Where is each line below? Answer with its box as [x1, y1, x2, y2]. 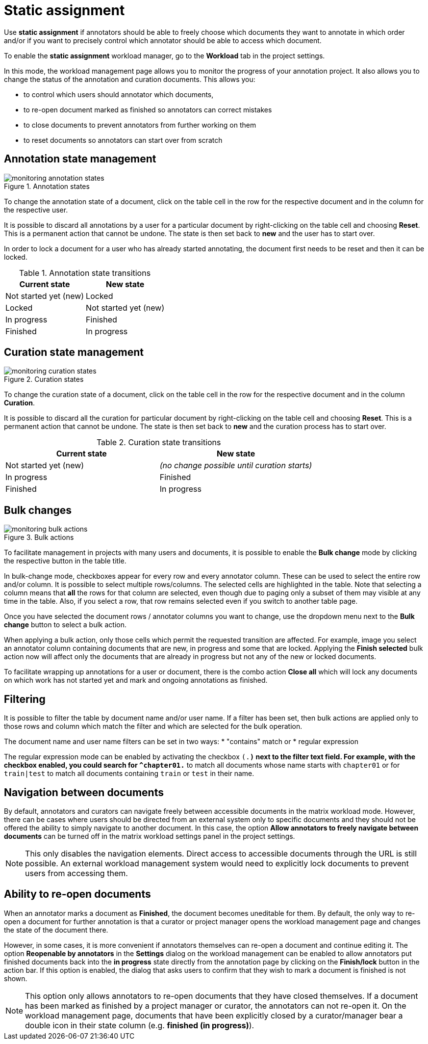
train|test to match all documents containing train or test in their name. [4, 769, 254, 778]
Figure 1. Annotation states [4, 182, 90, 190]
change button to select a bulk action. [4, 620, 126, 629]
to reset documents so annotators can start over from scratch [24, 135, 223, 144]
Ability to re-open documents [4, 888, 151, 901]
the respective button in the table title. [4, 557, 126, 565]
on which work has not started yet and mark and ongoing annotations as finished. [4, 676, 268, 685]
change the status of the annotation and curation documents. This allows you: [4, 75, 255, 83]
